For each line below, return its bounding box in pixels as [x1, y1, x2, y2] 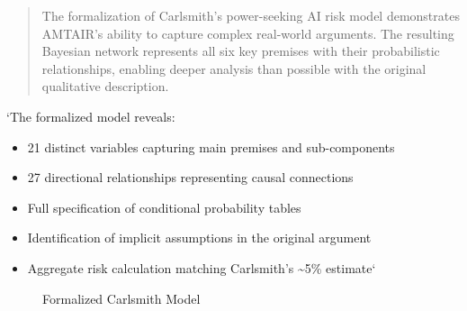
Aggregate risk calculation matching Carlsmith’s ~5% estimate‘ [27, 258, 376, 277]
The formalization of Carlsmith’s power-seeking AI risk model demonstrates [41, 6, 460, 24]
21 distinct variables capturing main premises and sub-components [27, 137, 395, 156]
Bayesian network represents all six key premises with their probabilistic [41, 41, 440, 60]
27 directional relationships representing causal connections [27, 168, 354, 187]
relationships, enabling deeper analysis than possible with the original [41, 59, 427, 78]
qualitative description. [41, 77, 169, 96]
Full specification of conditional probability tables [27, 197, 301, 216]
